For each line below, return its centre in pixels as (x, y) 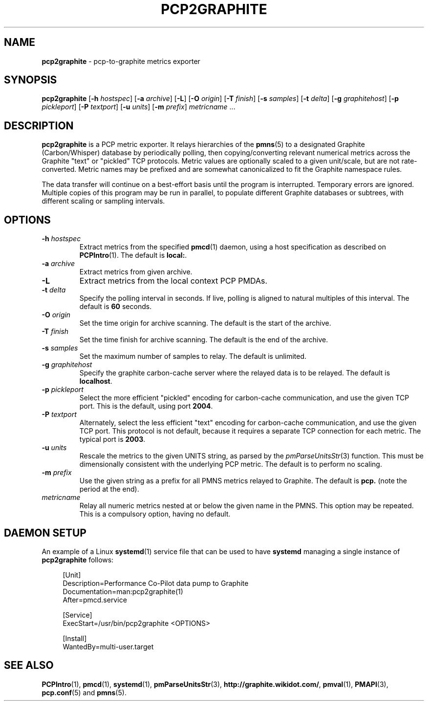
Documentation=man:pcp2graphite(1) (123, 591)
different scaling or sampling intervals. (103, 201)
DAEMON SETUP (45, 533)
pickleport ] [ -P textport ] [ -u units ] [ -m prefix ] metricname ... (139, 107)
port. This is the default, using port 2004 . (146, 406)
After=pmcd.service (95, 600)
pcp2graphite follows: (78, 560)
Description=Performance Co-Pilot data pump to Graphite (156, 583)
